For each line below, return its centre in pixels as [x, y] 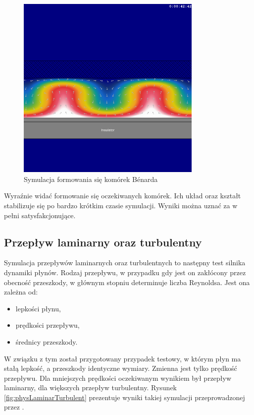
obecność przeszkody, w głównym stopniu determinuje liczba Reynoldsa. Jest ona [127, 282]
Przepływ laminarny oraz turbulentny [103, 242]
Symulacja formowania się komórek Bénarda [91, 179]
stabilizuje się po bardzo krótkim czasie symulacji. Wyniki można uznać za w [121, 205]
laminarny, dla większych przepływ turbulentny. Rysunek [90, 387]
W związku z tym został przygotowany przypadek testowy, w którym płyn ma [123, 358]
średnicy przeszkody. [47, 341]
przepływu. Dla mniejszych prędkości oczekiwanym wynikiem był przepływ [118, 378]
